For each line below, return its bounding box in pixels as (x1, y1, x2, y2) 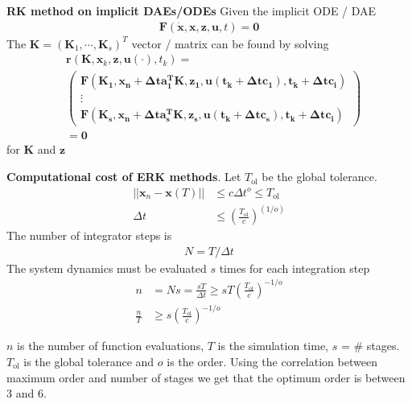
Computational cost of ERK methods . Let (6, 168, 241, 185)
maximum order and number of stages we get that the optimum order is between (6, 369, 406, 385)
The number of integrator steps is (6, 227, 172, 244)
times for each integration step (219, 259, 370, 276)
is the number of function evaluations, (17, 337, 204, 354)
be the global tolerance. (262, 168, 377, 185)
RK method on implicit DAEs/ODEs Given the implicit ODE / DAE (6, 2, 377, 19)
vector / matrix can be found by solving (131, 35, 329, 52)
